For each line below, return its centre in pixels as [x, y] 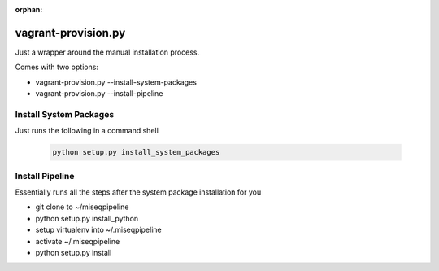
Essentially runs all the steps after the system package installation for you [138, 192]
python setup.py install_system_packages [136, 152]
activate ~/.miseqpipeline [78, 241]
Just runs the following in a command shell [87, 131]
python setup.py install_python [87, 218]
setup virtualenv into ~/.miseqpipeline [98, 230]
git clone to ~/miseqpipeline [82, 207]
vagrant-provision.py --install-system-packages [116, 82]
